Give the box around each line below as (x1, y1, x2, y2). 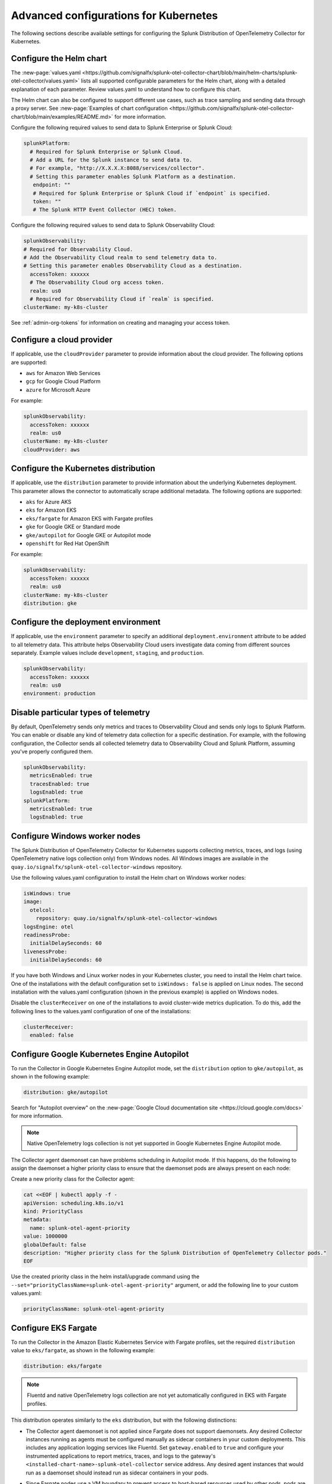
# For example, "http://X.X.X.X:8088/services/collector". (30, 165, 205, 172)
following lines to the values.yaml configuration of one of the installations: (11, 1007, 191, 1014)
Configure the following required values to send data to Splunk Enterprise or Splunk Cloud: (11, 124, 233, 131)
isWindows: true (23, 890, 71, 897)
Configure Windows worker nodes (11, 831, 141, 841)
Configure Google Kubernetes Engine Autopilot (11, 1049, 189, 1059)
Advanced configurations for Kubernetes (11, 9, 218, 22)
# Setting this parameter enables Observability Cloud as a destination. (23, 262, 242, 269)
